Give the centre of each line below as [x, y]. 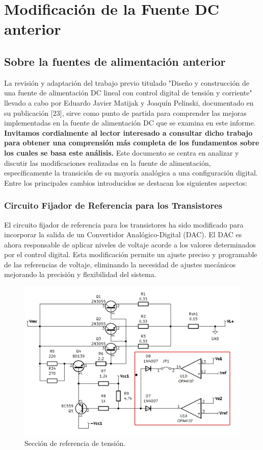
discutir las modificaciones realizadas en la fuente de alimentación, [108, 162]
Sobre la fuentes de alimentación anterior [115, 61]
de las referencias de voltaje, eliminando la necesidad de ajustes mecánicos [120, 264]
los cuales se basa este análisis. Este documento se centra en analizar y [122, 152]
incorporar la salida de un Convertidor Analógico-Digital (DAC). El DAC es [123, 234]
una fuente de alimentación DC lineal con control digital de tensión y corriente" [128, 93]
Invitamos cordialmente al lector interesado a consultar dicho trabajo [128, 132]
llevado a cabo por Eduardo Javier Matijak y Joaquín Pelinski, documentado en [129, 102]
